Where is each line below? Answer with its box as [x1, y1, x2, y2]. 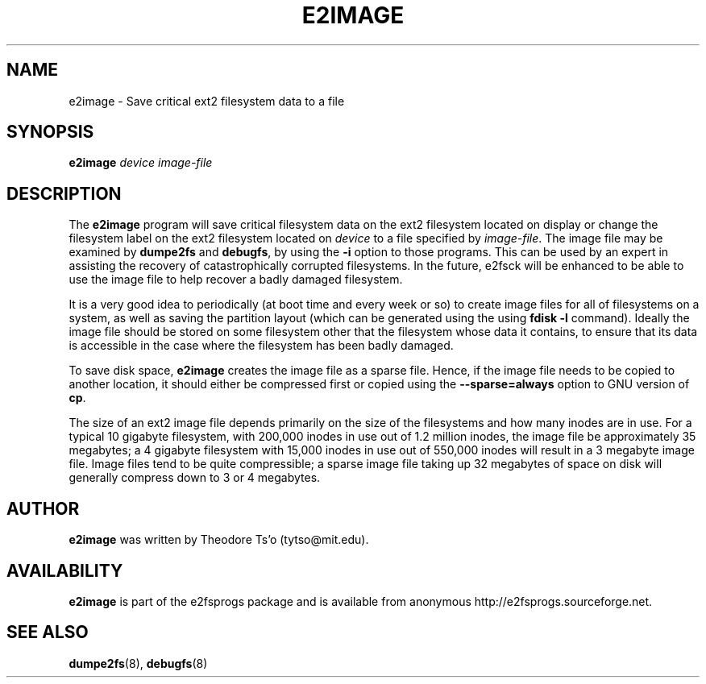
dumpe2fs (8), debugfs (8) [69, 656, 208, 670]
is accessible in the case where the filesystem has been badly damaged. [69, 338, 454, 353]
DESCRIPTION [6, 183, 122, 204]
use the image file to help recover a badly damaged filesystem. [69, 272, 403, 287]
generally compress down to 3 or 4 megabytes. [69, 471, 321, 485]
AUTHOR [6, 498, 80, 519]
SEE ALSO [6, 622, 89, 643]
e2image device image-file [69, 155, 213, 170]
